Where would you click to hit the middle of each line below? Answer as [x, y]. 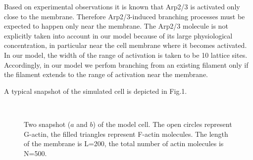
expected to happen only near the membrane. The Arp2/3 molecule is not [116, 26]
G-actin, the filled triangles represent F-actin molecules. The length [126, 134]
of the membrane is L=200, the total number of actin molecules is [124, 143]
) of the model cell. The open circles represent [162, 124]
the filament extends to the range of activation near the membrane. [106, 74]
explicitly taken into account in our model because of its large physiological [118, 35]
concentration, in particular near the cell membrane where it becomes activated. [126, 45]
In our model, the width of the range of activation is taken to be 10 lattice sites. [126, 55]
